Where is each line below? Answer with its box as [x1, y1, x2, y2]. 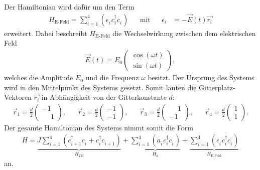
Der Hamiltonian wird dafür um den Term [4, 2, 135, 12]
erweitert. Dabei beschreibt [4, 28, 87, 38]
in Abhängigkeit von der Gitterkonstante [41, 92, 167, 102]
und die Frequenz [85, 72, 139, 83]
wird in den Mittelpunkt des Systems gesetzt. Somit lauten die [4, 82, 197, 92]
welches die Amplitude [4, 72, 73, 83]
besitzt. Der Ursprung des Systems [148, 72, 254, 83]
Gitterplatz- [199, 82, 235, 92]
